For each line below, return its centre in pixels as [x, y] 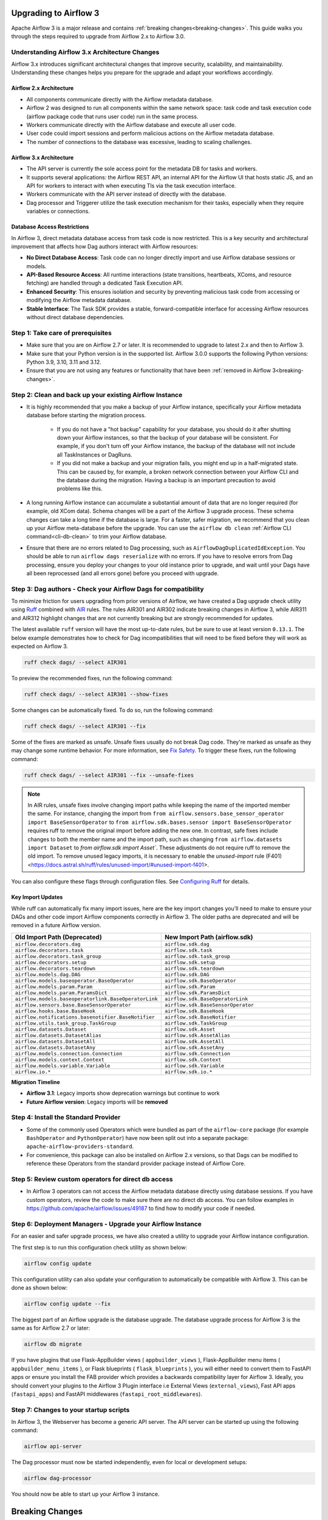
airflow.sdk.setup [190, 962]
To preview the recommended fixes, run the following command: [92, 678]
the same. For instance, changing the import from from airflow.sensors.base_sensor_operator [156, 814]
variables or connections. [58, 211]
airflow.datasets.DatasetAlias [58, 1035]
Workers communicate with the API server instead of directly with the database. [126, 194]
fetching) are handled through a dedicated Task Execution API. [105, 283]
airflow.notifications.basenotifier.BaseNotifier [85, 1017]
